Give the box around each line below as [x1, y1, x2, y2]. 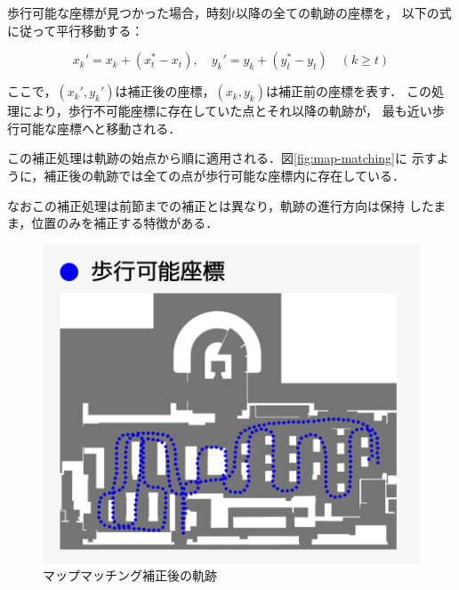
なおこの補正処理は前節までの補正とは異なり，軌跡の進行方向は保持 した [7, 196, 434, 214]
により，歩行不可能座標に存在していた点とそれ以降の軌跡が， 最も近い [19, 101, 432, 120]
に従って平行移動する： [7, 20, 144, 39]
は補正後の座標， [115, 82, 215, 101]
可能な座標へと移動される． [19, 118, 181, 137]
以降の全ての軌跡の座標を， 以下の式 [236, 4, 452, 21]
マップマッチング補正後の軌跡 [43, 566, 217, 585]
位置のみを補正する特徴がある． [31, 214, 219, 232]
